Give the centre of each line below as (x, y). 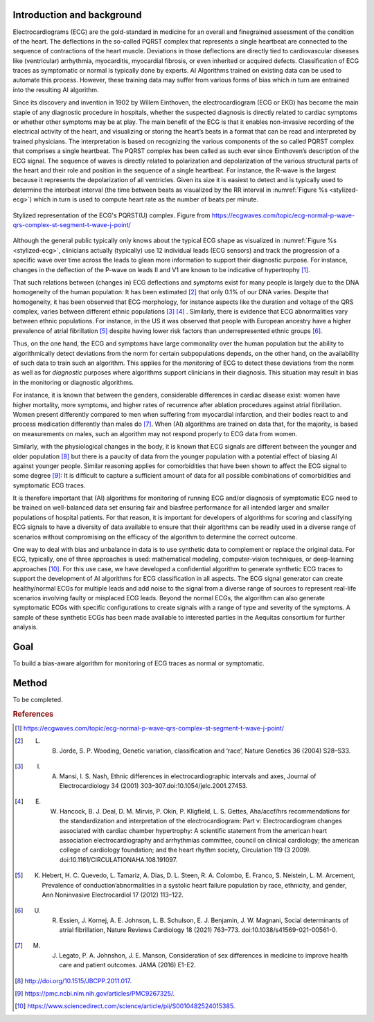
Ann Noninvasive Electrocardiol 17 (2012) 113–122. (113, 895)
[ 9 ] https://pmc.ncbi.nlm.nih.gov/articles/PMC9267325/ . (95, 994)
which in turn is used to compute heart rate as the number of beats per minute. (146, 199)
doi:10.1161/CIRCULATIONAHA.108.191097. (118, 859)
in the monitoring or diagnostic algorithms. (73, 382)
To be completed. (38, 699)
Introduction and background (77, 15)
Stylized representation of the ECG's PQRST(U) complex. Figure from (112, 215)
